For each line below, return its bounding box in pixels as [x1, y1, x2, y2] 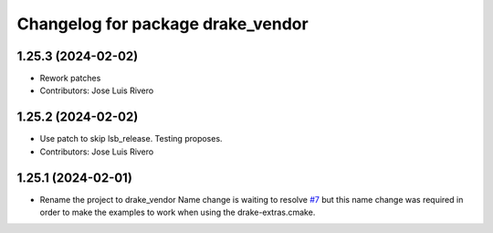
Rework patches [39, 73, 101, 84]
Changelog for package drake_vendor [16, 14, 309, 34]
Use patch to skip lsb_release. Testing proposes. [39, 133, 223, 144]
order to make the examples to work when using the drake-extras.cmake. [39, 207, 316, 218]
